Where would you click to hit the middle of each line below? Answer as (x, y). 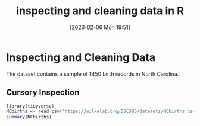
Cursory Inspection (43, 93)
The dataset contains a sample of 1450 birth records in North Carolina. (93, 74)
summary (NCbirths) (29, 117)
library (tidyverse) (30, 106)
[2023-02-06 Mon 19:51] (100, 27)
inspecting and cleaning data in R (100, 11)
